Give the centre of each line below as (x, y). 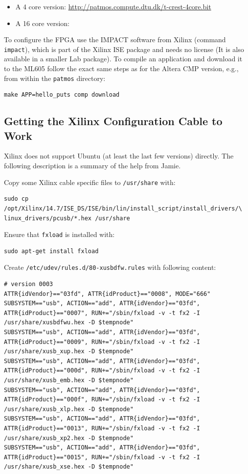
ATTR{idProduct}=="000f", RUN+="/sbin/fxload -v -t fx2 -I (102, 400)
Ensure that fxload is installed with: (59, 234)
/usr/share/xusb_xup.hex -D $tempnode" (69, 352)
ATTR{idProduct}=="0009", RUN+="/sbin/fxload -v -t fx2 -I (102, 342)
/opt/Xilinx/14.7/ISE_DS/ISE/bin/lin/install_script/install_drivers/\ (123, 208)
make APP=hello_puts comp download (62, 95)
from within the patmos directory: (55, 78)
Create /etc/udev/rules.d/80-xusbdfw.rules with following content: (110, 267)
